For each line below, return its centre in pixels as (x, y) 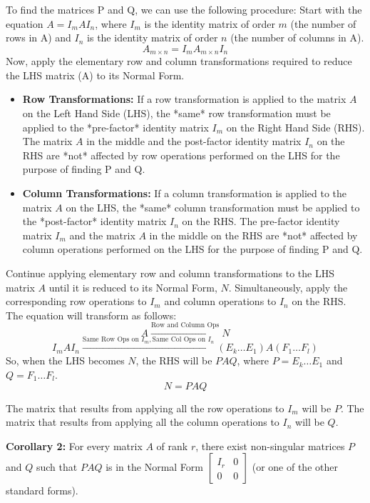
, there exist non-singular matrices (270, 445)
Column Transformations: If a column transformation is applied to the (185, 193)
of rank (172, 445)
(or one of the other (295, 467)
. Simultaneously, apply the (288, 287)
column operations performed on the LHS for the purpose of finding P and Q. (192, 249)
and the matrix (102, 235)
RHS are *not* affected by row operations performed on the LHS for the (181, 155)
